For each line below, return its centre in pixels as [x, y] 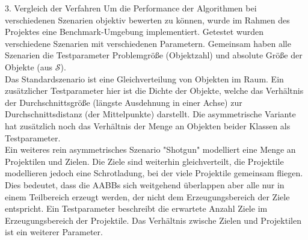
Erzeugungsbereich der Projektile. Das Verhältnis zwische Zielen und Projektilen [153, 220]
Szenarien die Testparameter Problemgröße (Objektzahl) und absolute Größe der [154, 55]
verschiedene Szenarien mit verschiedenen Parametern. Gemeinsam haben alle [148, 43]
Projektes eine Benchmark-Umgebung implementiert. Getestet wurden [134, 32]
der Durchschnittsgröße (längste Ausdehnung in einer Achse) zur [124, 102]
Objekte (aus [29, 66]
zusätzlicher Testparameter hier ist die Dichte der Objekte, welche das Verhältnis [154, 91]
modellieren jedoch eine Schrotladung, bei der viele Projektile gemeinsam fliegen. [154, 173]
